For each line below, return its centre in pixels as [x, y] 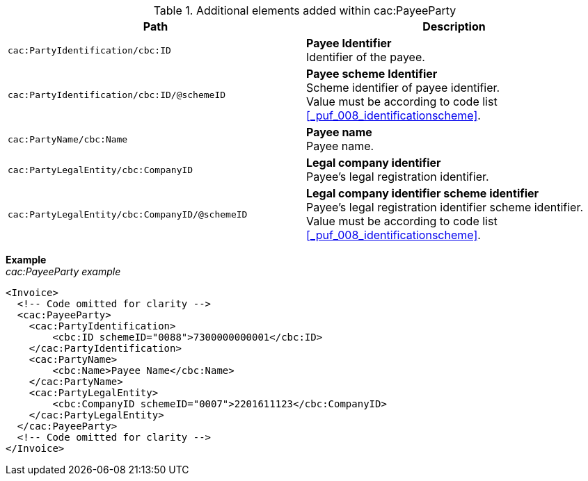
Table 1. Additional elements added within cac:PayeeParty [305, 10]
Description [454, 26]
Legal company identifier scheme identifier [423, 193]
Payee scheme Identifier [372, 74]
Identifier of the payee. [366, 57]
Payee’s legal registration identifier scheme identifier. [445, 207]
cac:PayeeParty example [63, 271]
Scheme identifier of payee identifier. [403, 88]
